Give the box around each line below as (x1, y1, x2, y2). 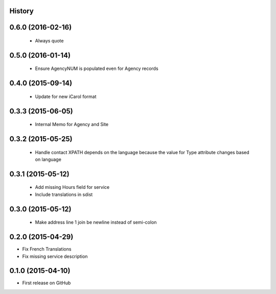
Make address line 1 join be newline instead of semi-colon (35, 219, 157, 226)
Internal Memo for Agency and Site (35, 121, 109, 128)
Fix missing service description (22, 253, 88, 259)
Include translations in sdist (35, 191, 93, 198)
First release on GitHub (22, 280, 71, 286)
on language (35, 156, 61, 163)
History (9, 7, 34, 15)
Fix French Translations (22, 246, 72, 252)
